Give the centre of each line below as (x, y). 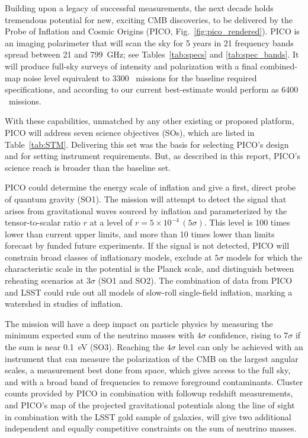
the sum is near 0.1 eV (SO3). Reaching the (85, 347)
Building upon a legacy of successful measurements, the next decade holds (139, 8)
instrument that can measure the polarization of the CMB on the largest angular (152, 358)
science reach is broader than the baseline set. (88, 167)
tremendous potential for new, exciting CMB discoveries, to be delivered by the (149, 19)
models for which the (264, 257)
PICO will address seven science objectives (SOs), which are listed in (130, 132)
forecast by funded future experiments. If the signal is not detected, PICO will (147, 245)
